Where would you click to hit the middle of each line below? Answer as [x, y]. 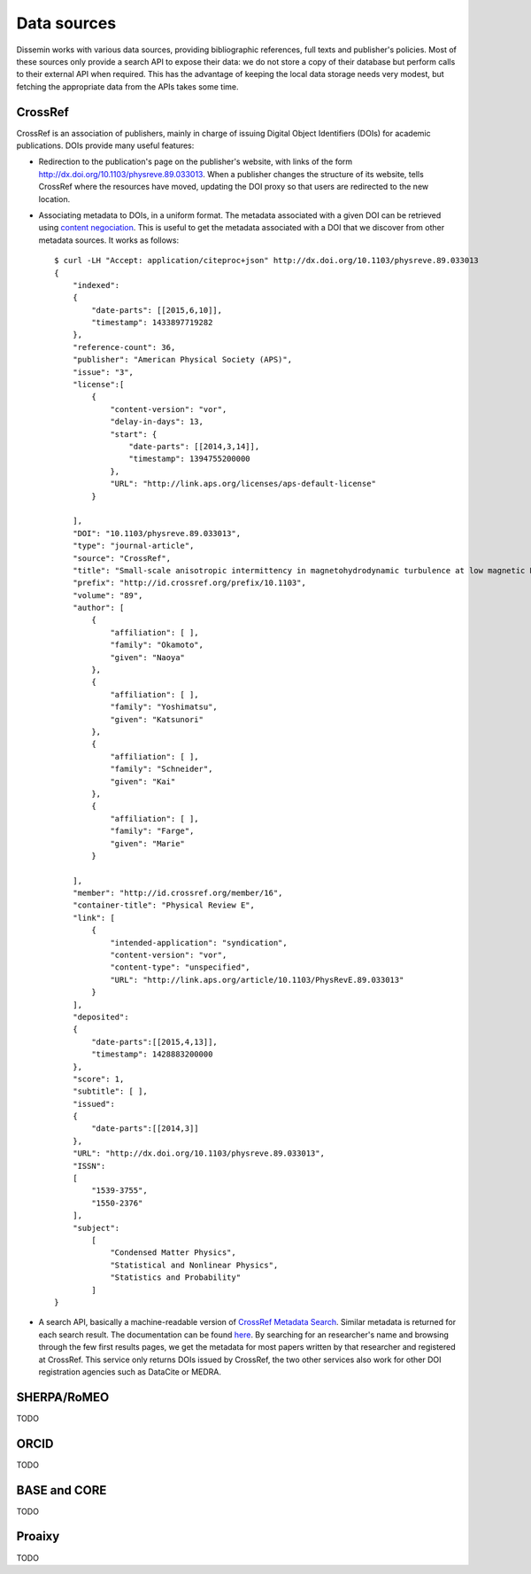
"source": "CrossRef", [122, 558]
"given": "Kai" [143, 781]
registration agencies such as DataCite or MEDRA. [130, 1371]
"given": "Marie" [148, 843]
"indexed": [96, 285]
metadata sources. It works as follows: [109, 240]
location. [54, 199]
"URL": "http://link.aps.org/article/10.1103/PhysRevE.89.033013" [257, 980]
